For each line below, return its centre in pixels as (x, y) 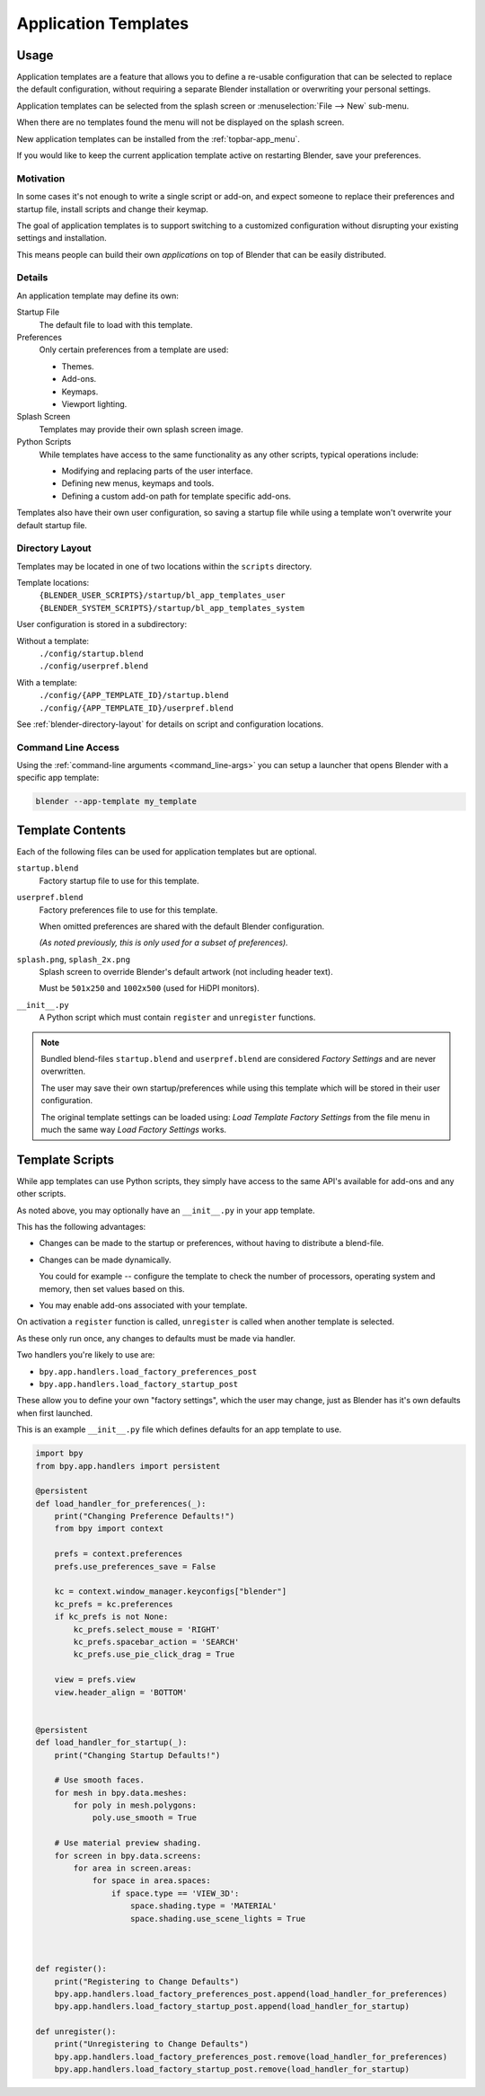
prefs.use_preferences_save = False (135, 1566)
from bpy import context (109, 1529)
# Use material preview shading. (128, 1843)
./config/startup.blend (91, 653)
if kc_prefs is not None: (111, 1617)
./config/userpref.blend (93, 666)
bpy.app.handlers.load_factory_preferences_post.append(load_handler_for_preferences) (251, 1994)
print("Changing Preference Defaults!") (145, 1517)
